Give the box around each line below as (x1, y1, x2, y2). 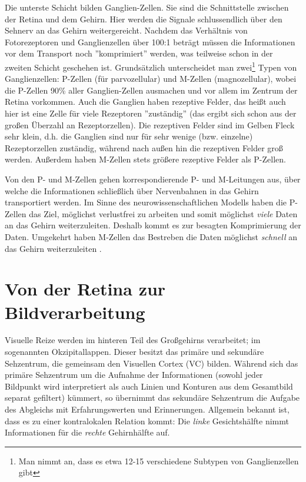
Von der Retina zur (5, 277, 166, 301)
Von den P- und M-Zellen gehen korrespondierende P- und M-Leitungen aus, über (5, 172, 301, 185)
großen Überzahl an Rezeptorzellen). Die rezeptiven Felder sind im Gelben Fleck (5, 118, 295, 131)
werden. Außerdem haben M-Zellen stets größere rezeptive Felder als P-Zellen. (5, 153, 286, 165)
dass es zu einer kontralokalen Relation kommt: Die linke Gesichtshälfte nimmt (5, 414, 289, 427)
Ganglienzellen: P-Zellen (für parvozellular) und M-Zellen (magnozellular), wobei (5, 72, 297, 85)
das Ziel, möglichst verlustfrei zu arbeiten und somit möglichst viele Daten (29, 207, 298, 220)
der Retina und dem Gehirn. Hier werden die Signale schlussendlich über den (5, 12, 282, 25)
